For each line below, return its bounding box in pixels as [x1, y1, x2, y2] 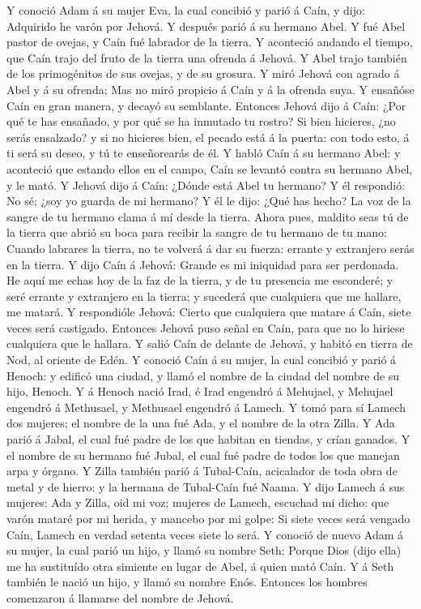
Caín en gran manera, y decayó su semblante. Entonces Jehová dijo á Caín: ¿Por [6, 96, 406, 114]
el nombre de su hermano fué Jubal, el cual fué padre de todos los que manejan [6, 446, 400, 463]
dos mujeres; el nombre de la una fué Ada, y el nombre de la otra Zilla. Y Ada [6, 414, 395, 431]
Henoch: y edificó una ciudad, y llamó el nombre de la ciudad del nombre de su [6, 367, 400, 384]
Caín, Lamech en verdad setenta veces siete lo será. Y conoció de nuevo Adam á [6, 525, 404, 543]
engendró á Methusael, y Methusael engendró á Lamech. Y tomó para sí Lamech [6, 398, 406, 415]
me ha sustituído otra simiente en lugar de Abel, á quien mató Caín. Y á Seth [6, 557, 394, 574]
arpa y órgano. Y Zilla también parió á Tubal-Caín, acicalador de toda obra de [6, 462, 398, 479]
